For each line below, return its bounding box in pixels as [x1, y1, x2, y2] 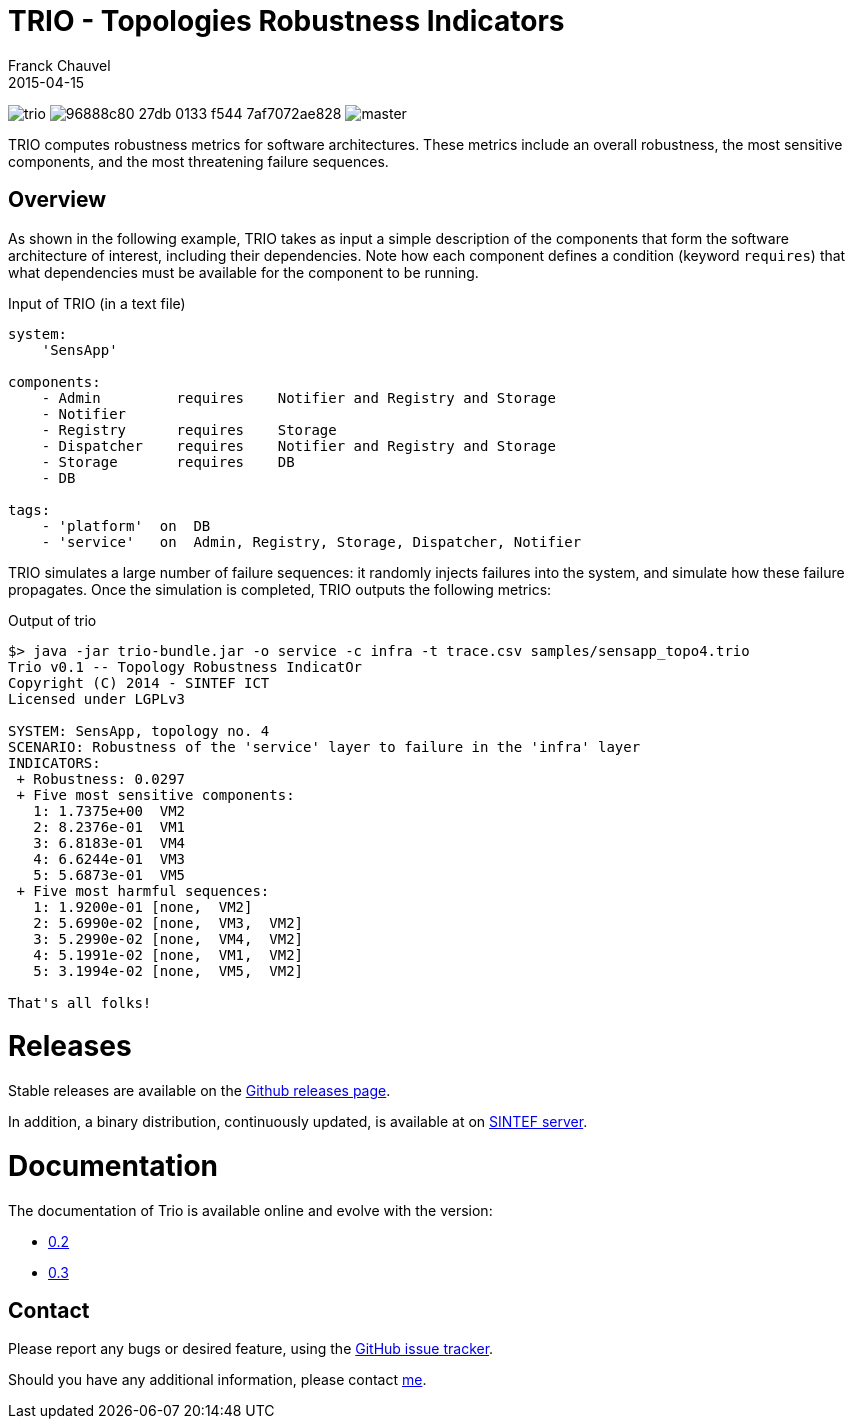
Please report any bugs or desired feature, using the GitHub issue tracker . [8, 1340, 494, 1358]
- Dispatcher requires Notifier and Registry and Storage [41, 437, 556, 454]
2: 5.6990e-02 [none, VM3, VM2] [33, 914, 304, 931]
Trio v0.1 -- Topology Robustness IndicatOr [8, 658, 363, 675]
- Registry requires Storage [41, 421, 337, 438]
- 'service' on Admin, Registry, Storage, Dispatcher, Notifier [41, 533, 582, 550]
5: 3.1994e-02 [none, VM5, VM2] [33, 962, 304, 979]
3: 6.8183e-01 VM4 [33, 834, 186, 851]
